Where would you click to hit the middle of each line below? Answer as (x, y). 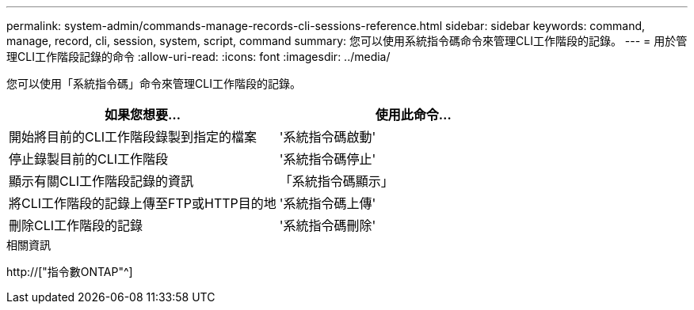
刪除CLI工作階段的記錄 (76, 225)
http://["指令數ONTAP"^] (70, 272)
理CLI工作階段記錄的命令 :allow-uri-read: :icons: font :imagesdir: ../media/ (198, 57)
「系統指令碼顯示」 (336, 181)
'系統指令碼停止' (328, 159)
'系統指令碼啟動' (328, 137)
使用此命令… (413, 115)
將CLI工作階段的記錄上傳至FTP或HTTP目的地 (143, 203)
